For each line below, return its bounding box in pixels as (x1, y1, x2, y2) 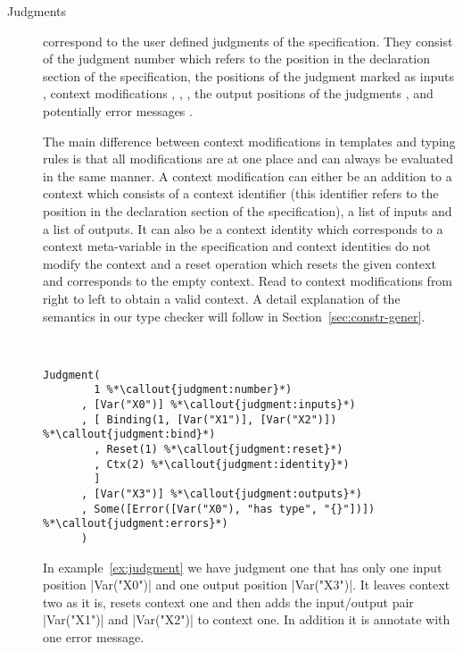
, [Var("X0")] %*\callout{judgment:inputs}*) (80, 398, 356, 411)
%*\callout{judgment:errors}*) (43, 517, 228, 531)
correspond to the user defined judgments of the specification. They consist (43, 31, 453, 50)
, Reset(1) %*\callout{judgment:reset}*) (94, 442, 343, 456)
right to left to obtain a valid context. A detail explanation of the (43, 288, 401, 307)
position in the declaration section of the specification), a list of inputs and (43, 201, 452, 220)
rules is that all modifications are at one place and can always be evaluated (43, 149, 454, 168)
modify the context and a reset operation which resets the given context (43, 254, 436, 272)
